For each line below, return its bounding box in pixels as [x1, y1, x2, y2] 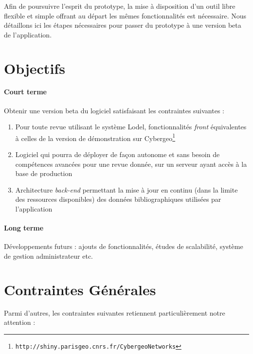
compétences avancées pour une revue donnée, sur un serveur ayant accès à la [15, 159, 247, 169]
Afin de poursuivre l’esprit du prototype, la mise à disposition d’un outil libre [4, 1, 235, 11]
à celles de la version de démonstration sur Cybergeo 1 [15, 131, 176, 143]
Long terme [4, 223, 44, 233]
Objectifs [4, 58, 65, 78]
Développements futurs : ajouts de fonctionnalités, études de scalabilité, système [4, 241, 243, 251]
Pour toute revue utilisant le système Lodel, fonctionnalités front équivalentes [15, 122, 247, 132]
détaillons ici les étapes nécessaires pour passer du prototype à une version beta [4, 20, 241, 30]
